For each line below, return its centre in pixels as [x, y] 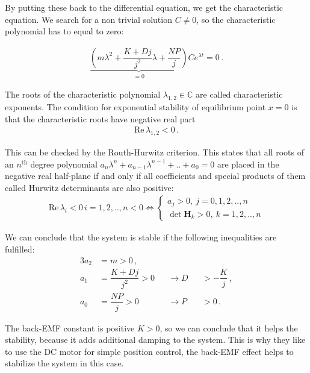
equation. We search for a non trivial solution [88, 19]
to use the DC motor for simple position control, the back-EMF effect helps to [149, 351]
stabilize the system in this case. [64, 363]
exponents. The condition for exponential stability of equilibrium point [135, 107]
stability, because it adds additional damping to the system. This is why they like [155, 340]
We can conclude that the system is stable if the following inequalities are [141, 237]
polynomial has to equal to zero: [64, 31]
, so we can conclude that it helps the [229, 328]
